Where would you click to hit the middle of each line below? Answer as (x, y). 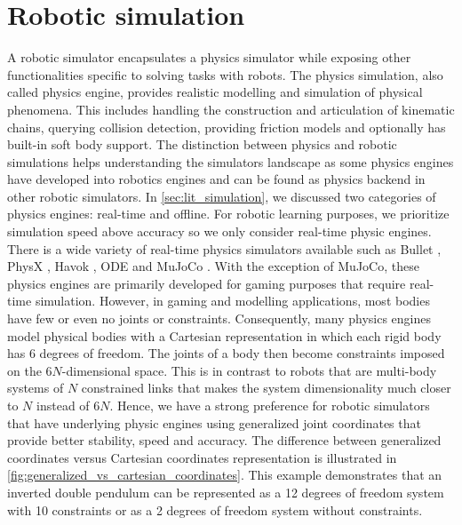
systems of (36, 388)
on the (24, 370)
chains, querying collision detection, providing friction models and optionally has (227, 127)
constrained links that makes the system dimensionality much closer (266, 388)
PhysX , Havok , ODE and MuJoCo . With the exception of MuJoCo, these (213, 266)
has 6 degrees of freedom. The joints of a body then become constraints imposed (226, 353)
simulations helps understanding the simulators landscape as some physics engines (231, 161)
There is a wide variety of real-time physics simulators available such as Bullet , (224, 248)
